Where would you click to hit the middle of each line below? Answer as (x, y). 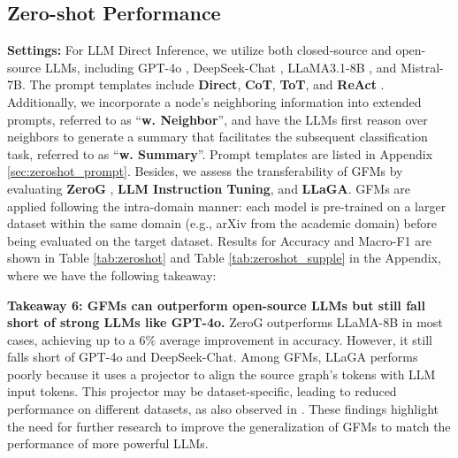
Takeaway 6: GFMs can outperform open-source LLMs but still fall (216, 305)
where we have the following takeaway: (112, 275)
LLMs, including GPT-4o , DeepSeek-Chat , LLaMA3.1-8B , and (221, 67)
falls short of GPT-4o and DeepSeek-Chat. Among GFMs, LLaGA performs (213, 357)
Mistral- (422, 67)
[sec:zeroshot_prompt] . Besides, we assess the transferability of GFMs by (205, 171)
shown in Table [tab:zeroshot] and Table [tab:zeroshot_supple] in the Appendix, (224, 258)
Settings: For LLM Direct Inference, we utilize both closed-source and (199, 50)
